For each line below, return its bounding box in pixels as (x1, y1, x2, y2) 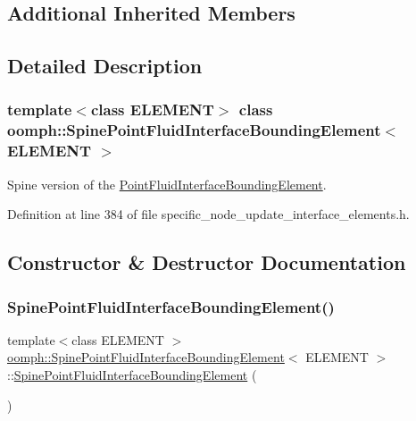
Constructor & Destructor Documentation (7, 248, 406, 276)
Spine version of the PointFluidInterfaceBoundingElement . (7, 174, 327, 193)
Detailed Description (7, 52, 203, 80)
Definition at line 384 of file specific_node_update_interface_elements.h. (7, 205, 410, 223)
